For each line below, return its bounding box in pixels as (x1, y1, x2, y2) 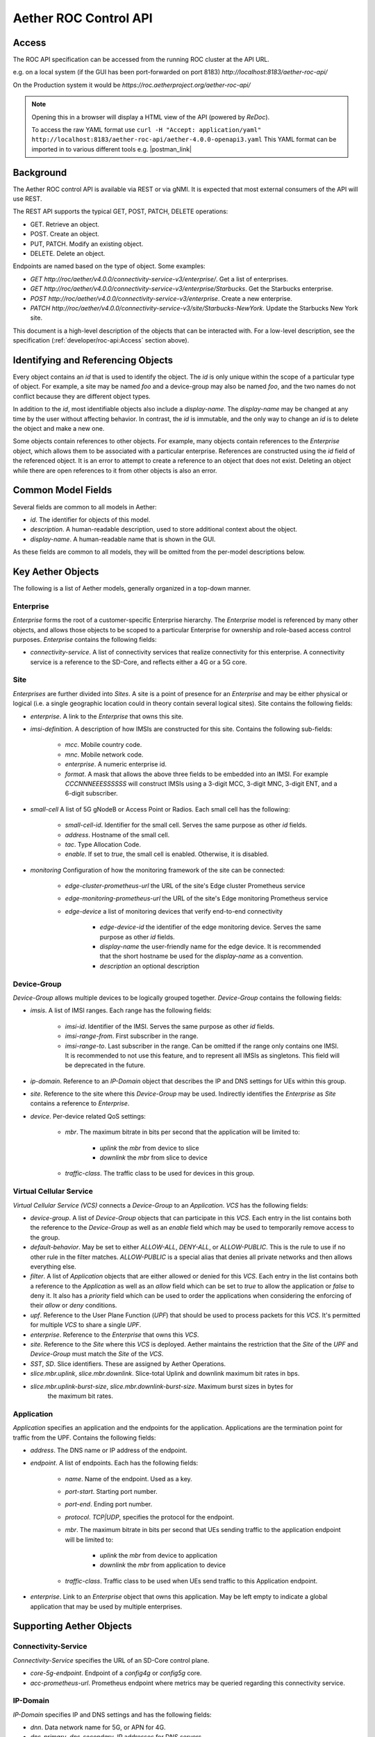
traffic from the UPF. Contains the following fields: (12, 1433, 156, 1442)
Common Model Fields (12, 484, 112, 496)
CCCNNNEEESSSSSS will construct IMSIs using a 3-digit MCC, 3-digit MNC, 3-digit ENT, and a (65, 779, 337, 788)
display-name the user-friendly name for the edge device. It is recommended (99, 942, 321, 951)
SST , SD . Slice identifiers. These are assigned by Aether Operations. (30, 1359, 226, 1368)
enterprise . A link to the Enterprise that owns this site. (30, 712, 184, 721)
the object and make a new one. (12, 425, 105, 433)
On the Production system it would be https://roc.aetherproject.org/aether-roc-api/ (12, 81, 251, 89)
